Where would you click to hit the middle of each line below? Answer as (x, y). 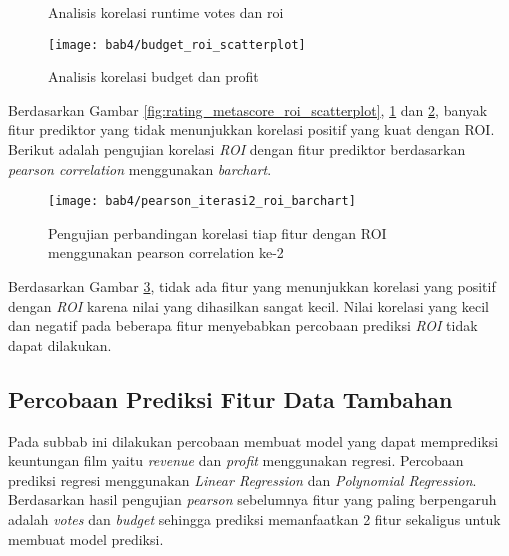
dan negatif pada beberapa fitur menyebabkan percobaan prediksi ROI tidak (243, 325)
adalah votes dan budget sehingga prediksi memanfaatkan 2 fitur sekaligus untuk (254, 519)
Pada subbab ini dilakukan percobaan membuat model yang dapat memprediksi (253, 440)
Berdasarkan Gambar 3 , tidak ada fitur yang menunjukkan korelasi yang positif (252, 286)
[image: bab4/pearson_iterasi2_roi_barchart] (202, 201)
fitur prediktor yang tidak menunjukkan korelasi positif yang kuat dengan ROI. (251, 129)
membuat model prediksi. (86, 538)
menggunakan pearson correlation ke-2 (166, 252)
